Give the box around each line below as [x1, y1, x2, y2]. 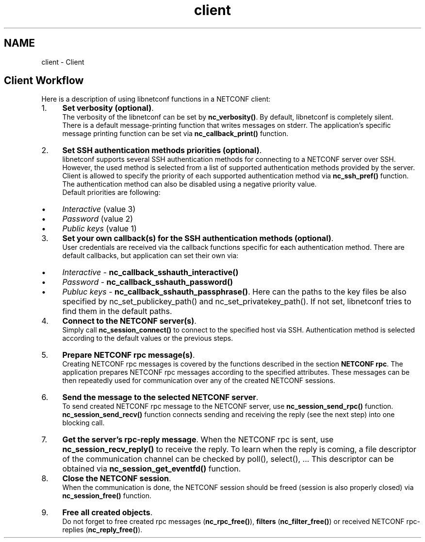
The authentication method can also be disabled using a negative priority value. [62, 180, 317, 189]
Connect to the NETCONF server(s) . [62, 316, 196, 326]
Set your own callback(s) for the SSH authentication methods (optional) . [62, 233, 334, 244]
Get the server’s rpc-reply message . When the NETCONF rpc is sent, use [62, 435, 334, 445]
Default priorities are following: [62, 188, 161, 197]
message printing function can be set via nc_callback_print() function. [62, 129, 289, 138]
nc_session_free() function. [62, 491, 152, 500]
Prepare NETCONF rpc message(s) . [62, 350, 195, 360]
